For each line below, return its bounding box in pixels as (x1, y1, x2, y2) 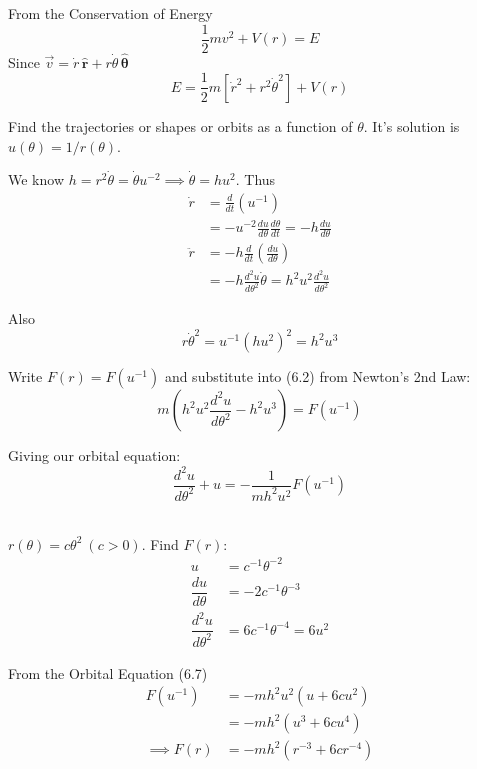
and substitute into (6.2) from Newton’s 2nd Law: (164, 366, 471, 387)
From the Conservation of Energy (8, 3, 213, 23)
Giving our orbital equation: (8, 445, 181, 466)
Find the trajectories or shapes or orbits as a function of (8, 115, 353, 136)
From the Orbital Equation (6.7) (8, 662, 208, 683)
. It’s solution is (363, 115, 460, 136)
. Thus (235, 169, 276, 190)
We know (8, 169, 64, 190)
